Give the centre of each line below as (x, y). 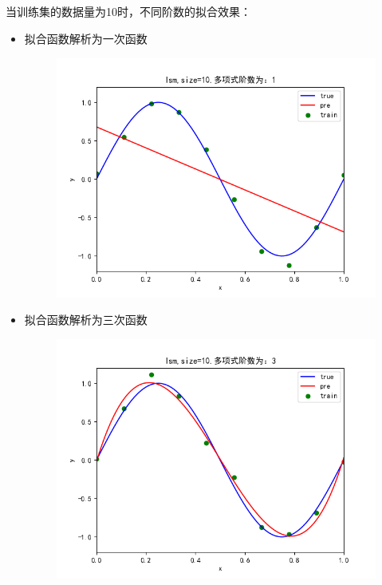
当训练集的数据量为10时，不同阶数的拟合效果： (128, 12)
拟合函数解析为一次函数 (86, 38)
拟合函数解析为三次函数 (86, 320)
